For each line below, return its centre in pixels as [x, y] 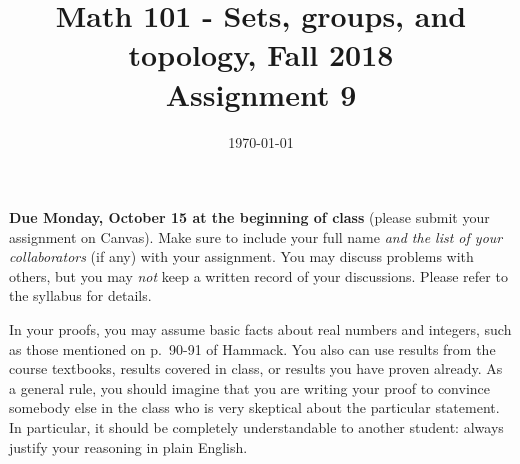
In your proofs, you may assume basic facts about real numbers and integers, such [260, 329]
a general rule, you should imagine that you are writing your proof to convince [250, 387]
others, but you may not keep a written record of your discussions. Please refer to [258, 275]
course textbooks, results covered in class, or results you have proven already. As [256, 368]
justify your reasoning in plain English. [128, 446]
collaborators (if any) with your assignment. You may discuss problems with [241, 256]
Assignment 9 [261, 93]
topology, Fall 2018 [261, 54]
